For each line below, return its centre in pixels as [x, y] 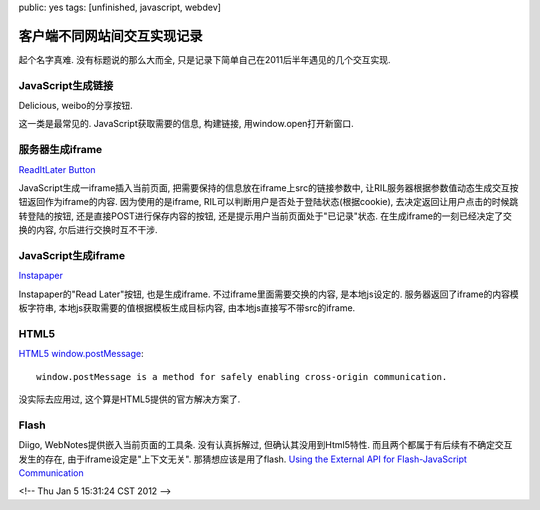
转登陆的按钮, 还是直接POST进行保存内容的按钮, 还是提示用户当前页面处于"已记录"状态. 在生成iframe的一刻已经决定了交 [265, 216]
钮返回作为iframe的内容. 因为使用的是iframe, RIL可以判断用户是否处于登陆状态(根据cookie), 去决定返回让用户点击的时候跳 [268, 202]
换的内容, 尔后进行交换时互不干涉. [88, 230]
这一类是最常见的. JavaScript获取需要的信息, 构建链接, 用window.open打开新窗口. [186, 124]
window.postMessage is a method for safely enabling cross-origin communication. [242, 376]
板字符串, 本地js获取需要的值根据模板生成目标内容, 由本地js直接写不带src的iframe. [187, 308]
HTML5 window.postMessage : [81, 354]
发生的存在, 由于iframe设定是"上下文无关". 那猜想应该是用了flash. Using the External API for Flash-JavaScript [242, 459]
